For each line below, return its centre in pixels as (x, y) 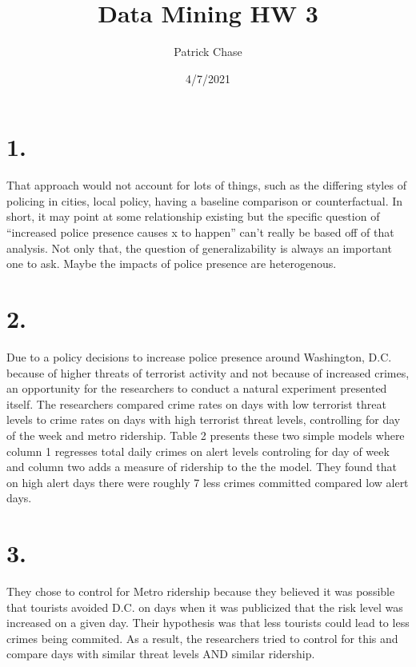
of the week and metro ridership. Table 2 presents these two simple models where (206, 435)
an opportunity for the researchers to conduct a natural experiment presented (197, 388)
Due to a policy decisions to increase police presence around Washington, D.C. (199, 356)
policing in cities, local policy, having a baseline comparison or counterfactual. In (205, 200)
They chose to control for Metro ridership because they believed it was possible (201, 591)
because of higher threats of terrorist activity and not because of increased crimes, (208, 372)
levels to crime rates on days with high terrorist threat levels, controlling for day (204, 419)
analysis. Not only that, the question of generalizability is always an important (199, 248)
